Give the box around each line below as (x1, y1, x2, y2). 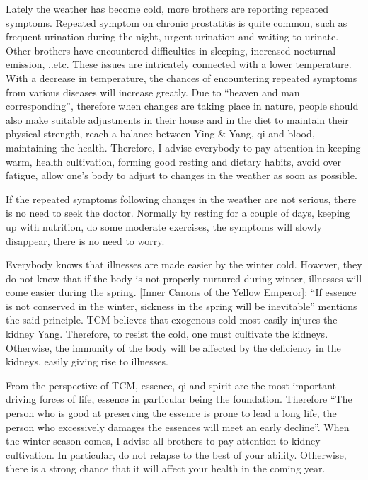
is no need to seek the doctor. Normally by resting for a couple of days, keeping (6, 205, 350, 220)
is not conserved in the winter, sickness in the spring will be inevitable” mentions (6, 298, 357, 313)
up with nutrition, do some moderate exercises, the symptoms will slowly (6, 219, 322, 234)
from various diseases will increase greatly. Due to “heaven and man (6, 84, 300, 99)
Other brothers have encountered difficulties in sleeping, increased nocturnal (6, 42, 336, 57)
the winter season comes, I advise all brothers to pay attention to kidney (6, 433, 321, 448)
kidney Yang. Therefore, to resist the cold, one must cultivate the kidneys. (6, 326, 328, 341)
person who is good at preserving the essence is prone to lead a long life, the (6, 406, 337, 421)
